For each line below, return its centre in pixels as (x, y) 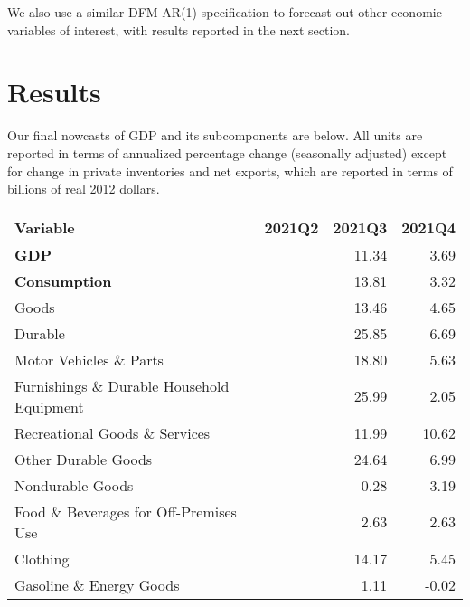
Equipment (49, 406)
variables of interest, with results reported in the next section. (179, 29)
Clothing (42, 558)
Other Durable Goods (84, 459)
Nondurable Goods (74, 485)
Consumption (63, 280)
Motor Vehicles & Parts (89, 359)
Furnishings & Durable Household (122, 385)
